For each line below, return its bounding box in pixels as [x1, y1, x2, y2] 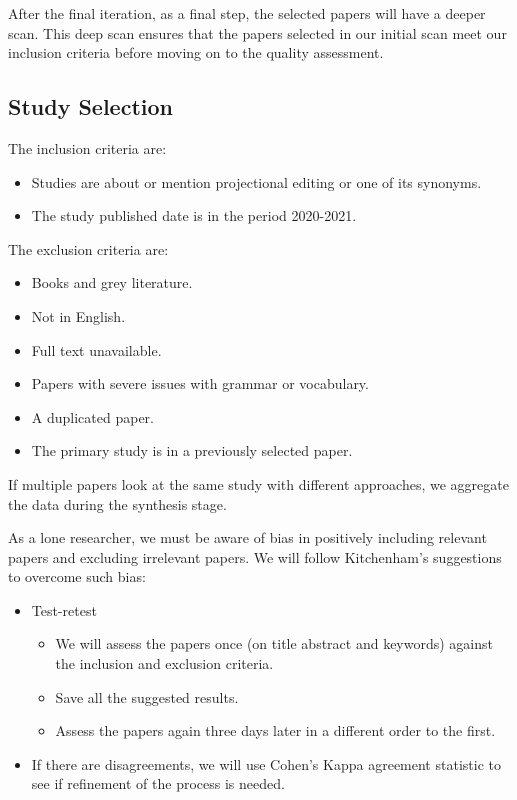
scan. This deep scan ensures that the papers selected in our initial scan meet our [8, 22, 507, 43]
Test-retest [31, 599, 97, 620]
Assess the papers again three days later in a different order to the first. [55, 720, 496, 741]
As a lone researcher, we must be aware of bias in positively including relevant [8, 527, 487, 548]
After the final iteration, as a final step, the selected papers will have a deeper [8, 3, 486, 23]
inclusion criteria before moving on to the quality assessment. [8, 42, 384, 63]
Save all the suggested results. [55, 686, 239, 707]
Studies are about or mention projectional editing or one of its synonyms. [31, 171, 482, 192]
